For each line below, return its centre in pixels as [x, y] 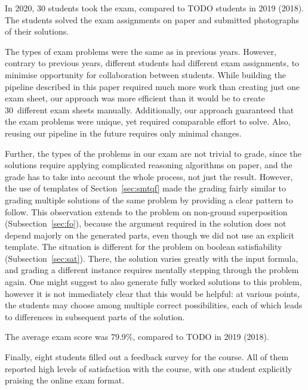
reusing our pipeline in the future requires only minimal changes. [123, 133]
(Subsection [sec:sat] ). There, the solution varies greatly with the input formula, [152, 258]
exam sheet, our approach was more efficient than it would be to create [135, 98]
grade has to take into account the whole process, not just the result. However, [149, 176]
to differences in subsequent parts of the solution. [95, 316]
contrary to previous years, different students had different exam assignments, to [152, 63]
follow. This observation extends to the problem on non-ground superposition [146, 211]
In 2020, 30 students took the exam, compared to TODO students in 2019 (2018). [155, 8]
